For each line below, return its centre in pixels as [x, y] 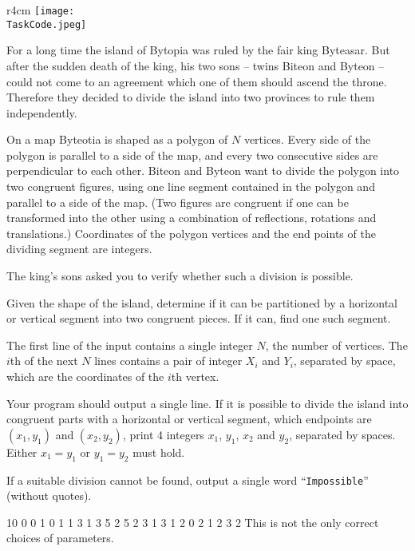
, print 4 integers [163, 434]
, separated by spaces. [342, 434]
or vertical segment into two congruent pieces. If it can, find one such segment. [199, 318]
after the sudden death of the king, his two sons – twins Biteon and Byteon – [196, 65]
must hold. [159, 452]
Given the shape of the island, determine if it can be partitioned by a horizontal [202, 302]
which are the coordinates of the [85, 376]
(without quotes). [49, 496]
